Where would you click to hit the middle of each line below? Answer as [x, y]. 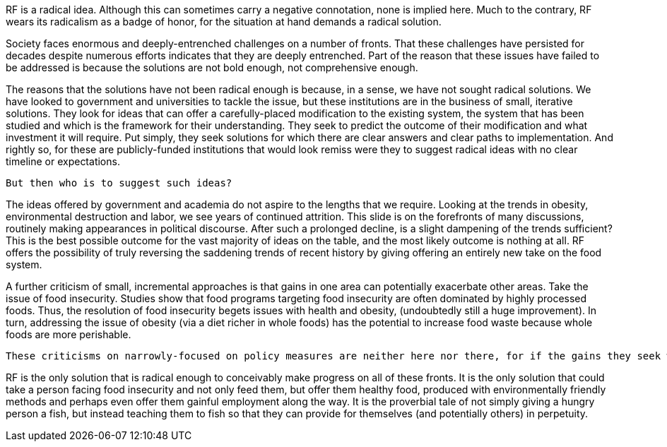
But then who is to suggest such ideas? [119, 183]
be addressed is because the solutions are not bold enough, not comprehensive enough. [212, 67]
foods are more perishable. [69, 334]
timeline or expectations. [63, 161]
